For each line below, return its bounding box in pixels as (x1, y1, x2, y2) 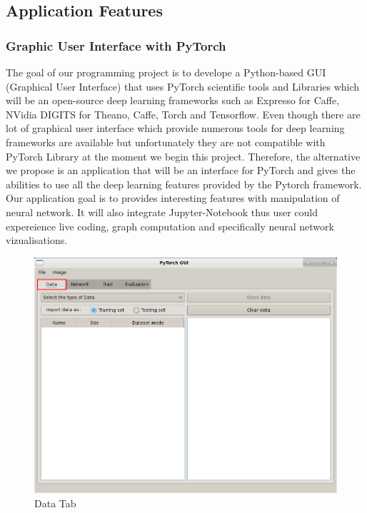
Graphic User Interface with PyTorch (6, 36, 226, 54)
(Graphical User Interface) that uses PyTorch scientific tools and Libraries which (6, 78, 360, 93)
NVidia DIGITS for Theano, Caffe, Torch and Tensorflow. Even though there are (6, 106, 361, 121)
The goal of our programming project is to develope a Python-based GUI (6, 65, 326, 79)
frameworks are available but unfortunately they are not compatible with (6, 134, 326, 149)
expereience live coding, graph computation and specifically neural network (6, 218, 334, 233)
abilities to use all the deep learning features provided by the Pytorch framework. (6, 176, 362, 191)
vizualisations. (6, 233, 68, 248)
